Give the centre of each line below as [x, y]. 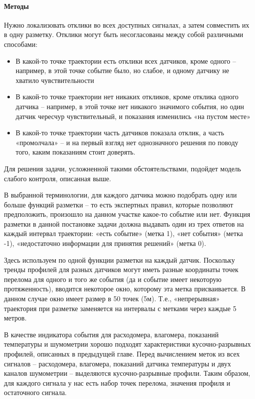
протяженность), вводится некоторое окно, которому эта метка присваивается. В [125, 289]
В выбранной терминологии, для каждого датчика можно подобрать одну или [121, 195]
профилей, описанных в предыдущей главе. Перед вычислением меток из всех [122, 354]
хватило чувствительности [55, 80]
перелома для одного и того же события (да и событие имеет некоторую [113, 279]
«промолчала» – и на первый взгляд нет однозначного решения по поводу [127, 142]
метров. [15, 318]
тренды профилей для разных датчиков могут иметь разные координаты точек [121, 269]
